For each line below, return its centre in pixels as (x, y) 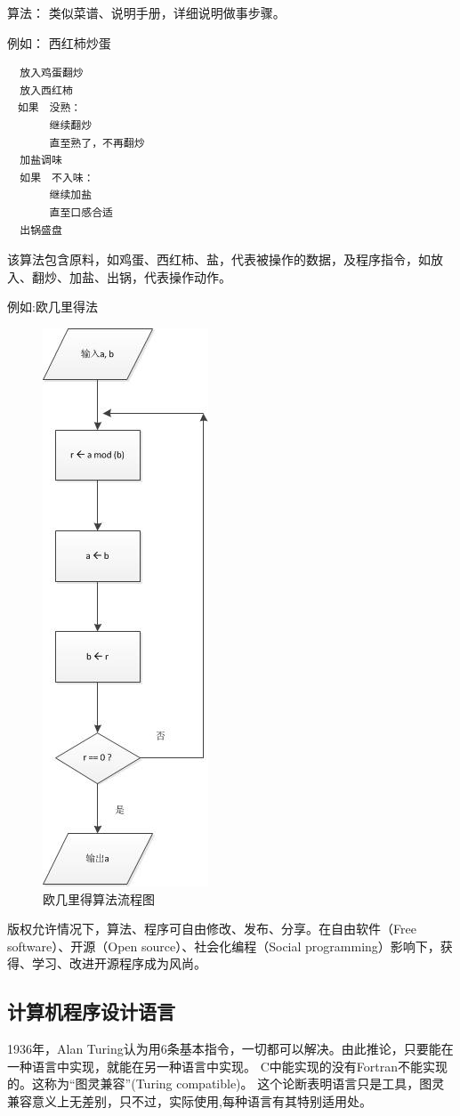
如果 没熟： (49, 108)
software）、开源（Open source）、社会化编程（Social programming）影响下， (224, 946)
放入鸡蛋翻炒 (52, 73)
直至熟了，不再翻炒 (97, 143)
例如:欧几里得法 (52, 307)
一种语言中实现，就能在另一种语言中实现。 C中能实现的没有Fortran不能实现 (227, 1066)
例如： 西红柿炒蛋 (59, 42)
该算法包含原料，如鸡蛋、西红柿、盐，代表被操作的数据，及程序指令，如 (219, 259)
